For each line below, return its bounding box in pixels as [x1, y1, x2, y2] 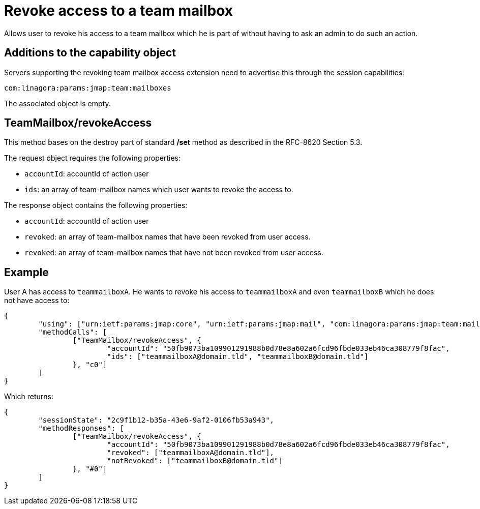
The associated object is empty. [4, 99, 111, 108]
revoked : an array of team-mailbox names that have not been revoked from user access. [24, 248, 323, 257]
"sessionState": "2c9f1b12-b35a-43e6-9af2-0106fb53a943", [38, 416, 275, 425]
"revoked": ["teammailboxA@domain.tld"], [107, 448, 275, 457]
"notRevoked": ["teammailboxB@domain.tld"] [107, 457, 283, 465]
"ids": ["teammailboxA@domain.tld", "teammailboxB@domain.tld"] [107, 352, 369, 361]
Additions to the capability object [4, 46, 176, 59]
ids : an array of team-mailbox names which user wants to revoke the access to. [24, 185, 293, 194]
